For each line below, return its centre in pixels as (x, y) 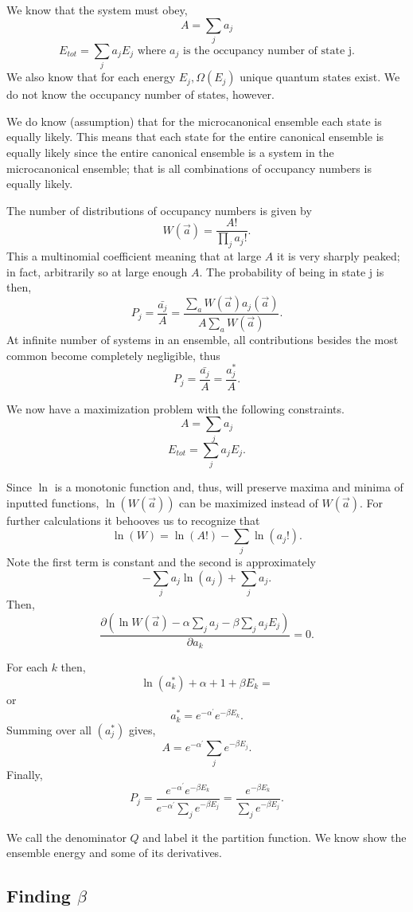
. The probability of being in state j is (292, 271)
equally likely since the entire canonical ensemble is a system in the (170, 153)
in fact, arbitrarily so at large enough (97, 271)
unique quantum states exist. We (320, 77)
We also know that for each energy (91, 77)
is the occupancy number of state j (267, 51)
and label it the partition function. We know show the (275, 837)
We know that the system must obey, (97, 10)
